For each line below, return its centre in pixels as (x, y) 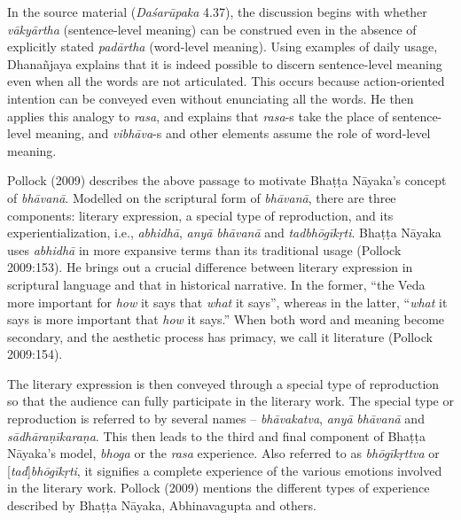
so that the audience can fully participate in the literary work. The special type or (230, 401)
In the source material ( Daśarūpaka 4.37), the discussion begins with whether (217, 12)
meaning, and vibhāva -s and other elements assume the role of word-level (233, 133)
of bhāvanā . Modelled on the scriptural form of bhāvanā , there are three (202, 197)
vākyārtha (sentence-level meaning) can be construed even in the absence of (212, 29)
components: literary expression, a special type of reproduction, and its (200, 215)
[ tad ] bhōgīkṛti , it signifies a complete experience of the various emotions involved (225, 470)
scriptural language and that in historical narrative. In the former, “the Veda (216, 284)
